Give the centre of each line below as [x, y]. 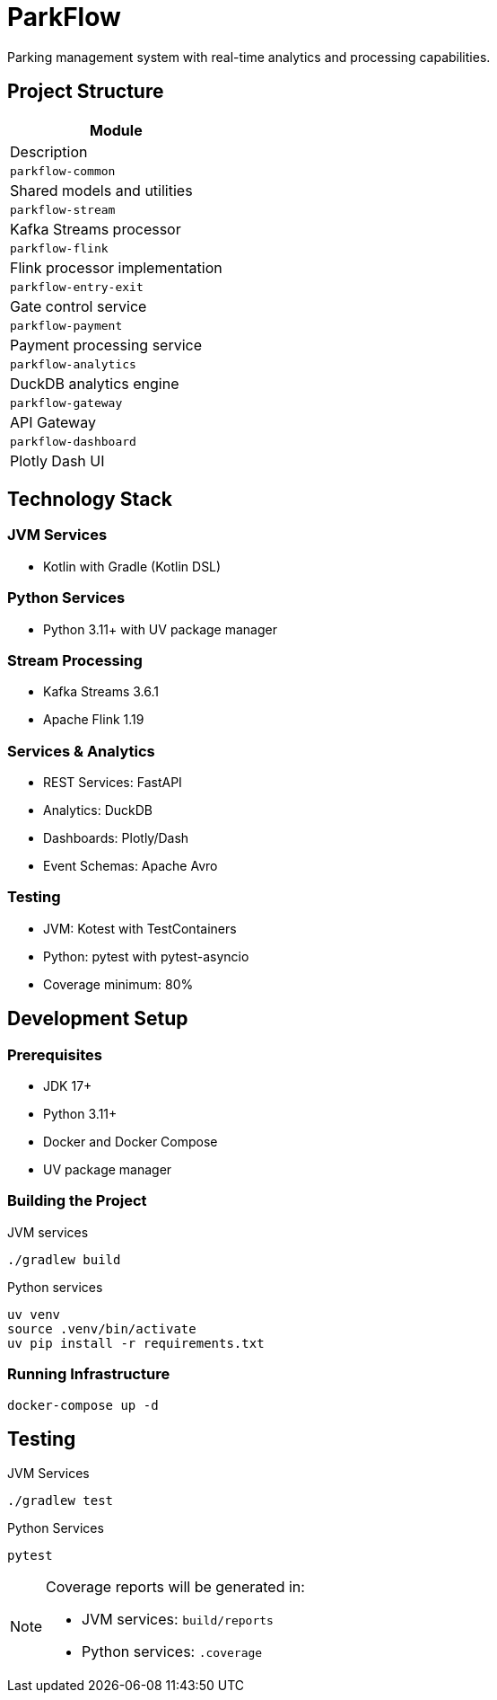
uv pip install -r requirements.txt [136, 1343]
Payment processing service [106, 345]
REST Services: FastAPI [113, 783]
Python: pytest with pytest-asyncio [146, 956]
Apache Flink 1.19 [94, 720]
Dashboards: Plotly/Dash [116, 838]
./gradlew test [61, 1501]
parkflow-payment [66, 325]
